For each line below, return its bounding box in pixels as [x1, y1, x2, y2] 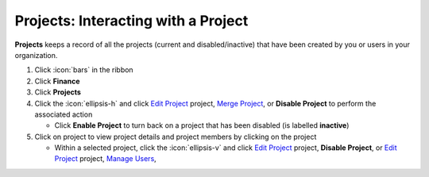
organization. [14, 50, 58, 60]
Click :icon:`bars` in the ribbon [34, 65, 134, 75]
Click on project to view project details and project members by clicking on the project [34, 132, 317, 141]
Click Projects [34, 87, 81, 97]
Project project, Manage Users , [54, 154, 157, 164]
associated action [34, 110, 93, 119]
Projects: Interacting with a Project [14, 12, 249, 29]
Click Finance [34, 76, 80, 86]
